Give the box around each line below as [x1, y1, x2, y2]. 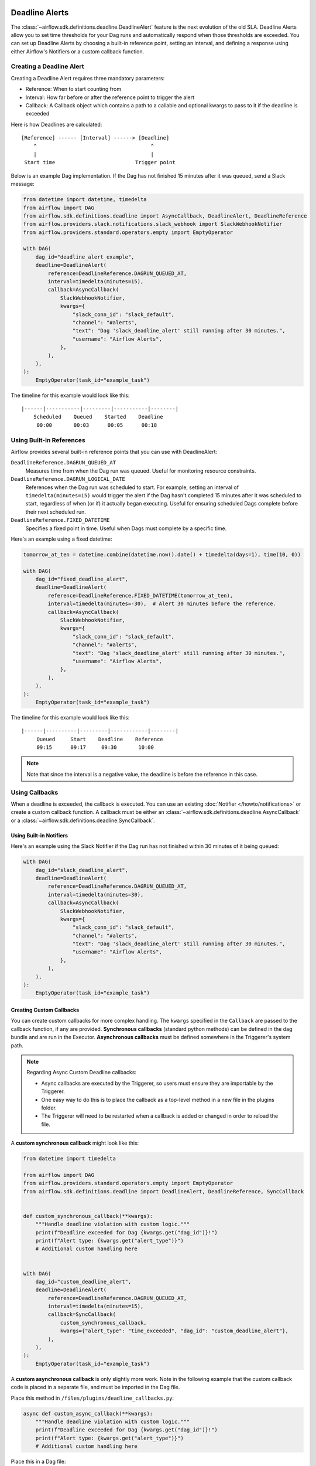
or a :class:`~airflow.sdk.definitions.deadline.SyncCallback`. [11, 817, 155, 824]
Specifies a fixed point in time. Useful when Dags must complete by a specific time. [25, 525, 227, 532]
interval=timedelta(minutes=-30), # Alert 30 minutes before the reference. [47, 600, 276, 607]
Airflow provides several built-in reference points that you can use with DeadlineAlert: [11, 449, 218, 455]
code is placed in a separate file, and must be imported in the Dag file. [11, 1384, 180, 1391]
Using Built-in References [11, 436, 85, 444]
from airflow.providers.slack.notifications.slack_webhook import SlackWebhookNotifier [23, 220, 283, 228]
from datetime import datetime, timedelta [23, 196, 147, 203]
